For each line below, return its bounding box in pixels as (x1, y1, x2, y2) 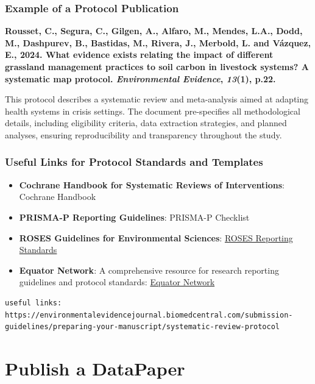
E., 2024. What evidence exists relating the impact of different (5, 48, 274, 61)
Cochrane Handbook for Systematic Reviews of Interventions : (19, 178, 285, 191)
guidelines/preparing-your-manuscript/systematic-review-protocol (5, 322, 280, 332)
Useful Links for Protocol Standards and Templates (5, 154, 263, 169)
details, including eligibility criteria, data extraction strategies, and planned (5, 116, 287, 129)
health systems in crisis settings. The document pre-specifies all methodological (5, 104, 300, 117)
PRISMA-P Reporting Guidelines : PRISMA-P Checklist (19, 210, 250, 223)
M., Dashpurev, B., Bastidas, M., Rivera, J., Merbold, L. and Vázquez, (5, 36, 311, 49)
